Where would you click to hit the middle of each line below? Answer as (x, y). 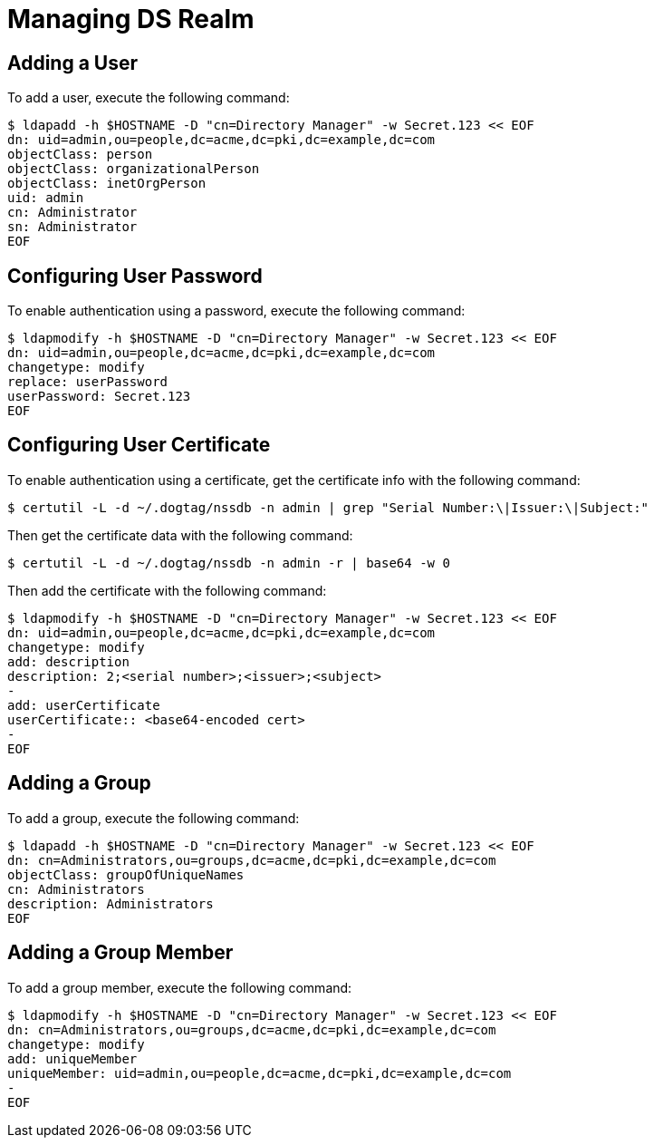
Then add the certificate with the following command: (167, 590)
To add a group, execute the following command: (154, 818)
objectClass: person (80, 155)
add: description (68, 661)
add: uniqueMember (72, 1058)
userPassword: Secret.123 (99, 397)
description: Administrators (111, 903)
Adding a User (73, 63)
